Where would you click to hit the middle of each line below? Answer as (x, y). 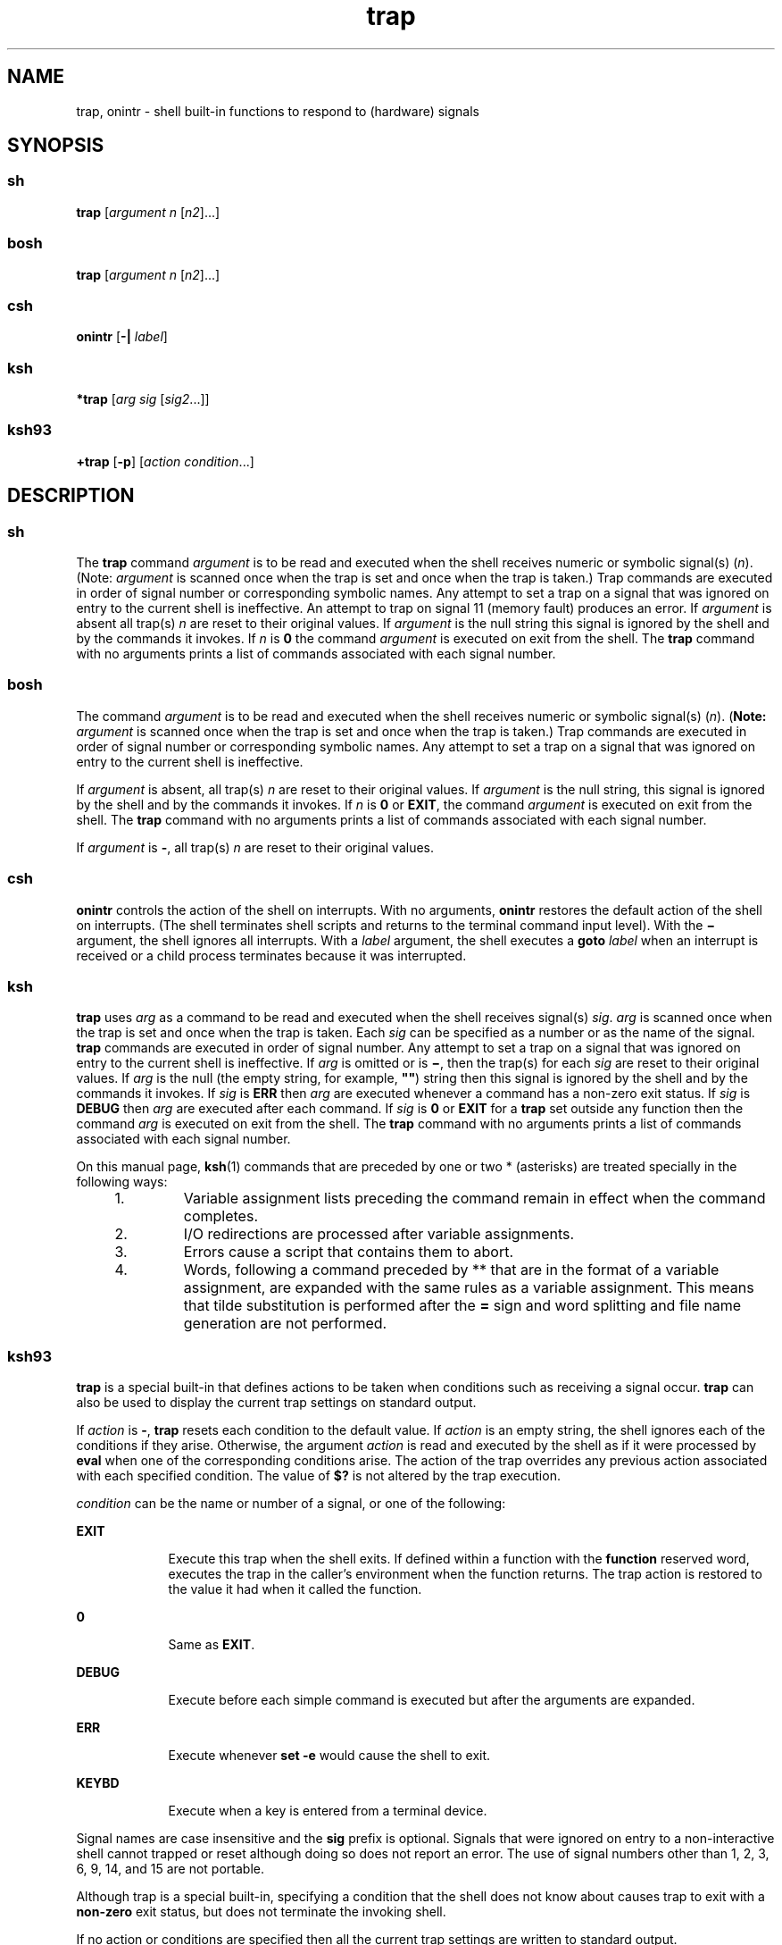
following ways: (122, 1182)
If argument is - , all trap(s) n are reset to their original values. (255, 847)
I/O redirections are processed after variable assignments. (379, 1234)
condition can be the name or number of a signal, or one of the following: (291, 1504)
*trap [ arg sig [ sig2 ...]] (143, 399)
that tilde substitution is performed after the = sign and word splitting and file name (462, 1306)
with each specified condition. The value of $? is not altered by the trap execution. (318, 1476)
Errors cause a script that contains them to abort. (349, 1252)
